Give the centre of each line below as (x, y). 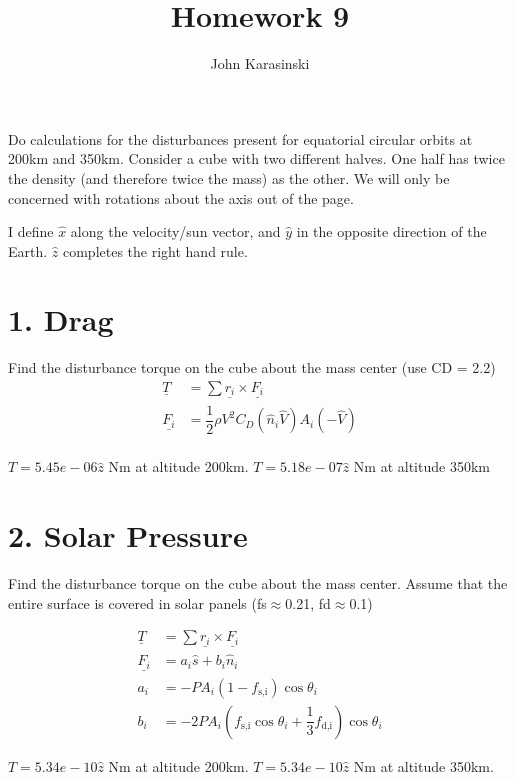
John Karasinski (260, 63)
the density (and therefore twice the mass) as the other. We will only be (229, 177)
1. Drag (61, 319)
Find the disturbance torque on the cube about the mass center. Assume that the (258, 582)
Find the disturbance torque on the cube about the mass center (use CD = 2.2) (252, 367)
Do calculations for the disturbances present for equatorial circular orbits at (240, 138)
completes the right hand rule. (155, 250)
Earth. (28, 250)
